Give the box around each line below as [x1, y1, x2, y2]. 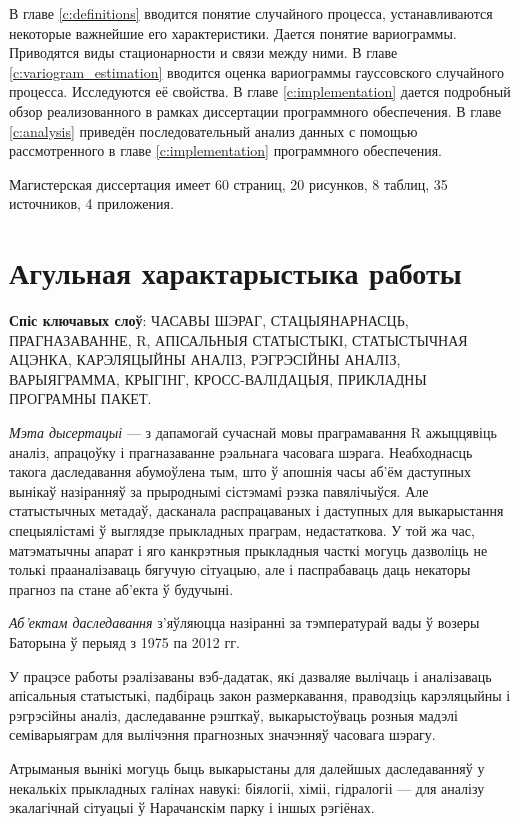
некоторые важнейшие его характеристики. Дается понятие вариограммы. [9, 22, 457, 43]
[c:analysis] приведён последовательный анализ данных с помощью [9, 120, 418, 141]
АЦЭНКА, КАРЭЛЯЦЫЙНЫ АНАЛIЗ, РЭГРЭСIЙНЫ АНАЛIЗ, [9, 349, 401, 370]
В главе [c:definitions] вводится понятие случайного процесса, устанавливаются [9, 3, 493, 23]
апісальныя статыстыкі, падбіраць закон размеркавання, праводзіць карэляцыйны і [9, 685, 511, 706]
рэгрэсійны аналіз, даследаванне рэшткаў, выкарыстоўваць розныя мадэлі [9, 704, 458, 725]
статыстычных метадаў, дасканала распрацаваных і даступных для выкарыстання [9, 500, 504, 521]
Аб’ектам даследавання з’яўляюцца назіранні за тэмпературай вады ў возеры [9, 612, 480, 633]
